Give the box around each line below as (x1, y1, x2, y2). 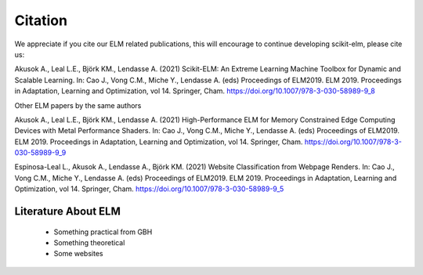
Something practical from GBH (53, 227, 153, 237)
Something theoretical (53, 238, 125, 248)
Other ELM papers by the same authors (14, 100, 142, 110)
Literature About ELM (14, 204, 121, 219)
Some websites (53, 249, 103, 259)
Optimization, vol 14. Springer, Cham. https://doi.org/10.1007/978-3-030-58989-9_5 (14, 184, 284, 194)
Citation (14, 12, 68, 29)
